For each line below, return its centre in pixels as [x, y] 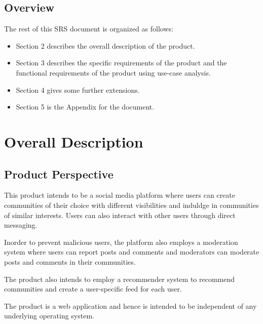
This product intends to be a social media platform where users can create [120, 195]
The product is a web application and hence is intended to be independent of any [130, 305]
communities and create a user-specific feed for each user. [93, 289]
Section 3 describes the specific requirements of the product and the [121, 63]
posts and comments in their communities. [70, 261]
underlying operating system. [49, 316]
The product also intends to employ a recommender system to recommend [120, 279]
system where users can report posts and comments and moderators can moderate [132, 252]
